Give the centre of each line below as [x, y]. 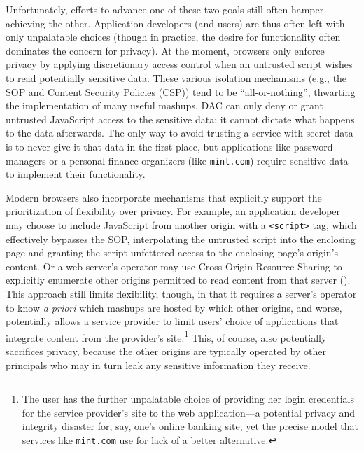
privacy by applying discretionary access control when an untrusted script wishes [179, 64]
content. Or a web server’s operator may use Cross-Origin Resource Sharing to [174, 266]
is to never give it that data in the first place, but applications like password [169, 146]
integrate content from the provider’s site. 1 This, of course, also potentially [166, 336]
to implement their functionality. [76, 174]
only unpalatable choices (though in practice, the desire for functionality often [173, 37]
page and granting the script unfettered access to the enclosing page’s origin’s [172, 252]
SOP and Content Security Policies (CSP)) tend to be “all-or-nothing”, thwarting [181, 91]
